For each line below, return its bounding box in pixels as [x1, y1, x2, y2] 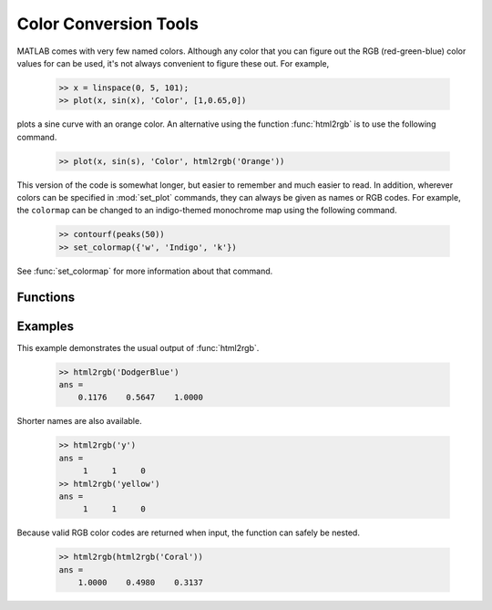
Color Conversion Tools [16, 14, 200, 34]
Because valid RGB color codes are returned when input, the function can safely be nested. [16, 527, 360, 538]
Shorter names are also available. [16, 416, 142, 427]
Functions [16, 289, 76, 305]
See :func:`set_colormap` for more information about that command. [16, 265, 273, 276]
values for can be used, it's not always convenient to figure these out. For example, [16, 57, 330, 68]
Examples [16, 318, 75, 334]
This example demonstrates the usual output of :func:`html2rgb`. [16, 342, 260, 353]
